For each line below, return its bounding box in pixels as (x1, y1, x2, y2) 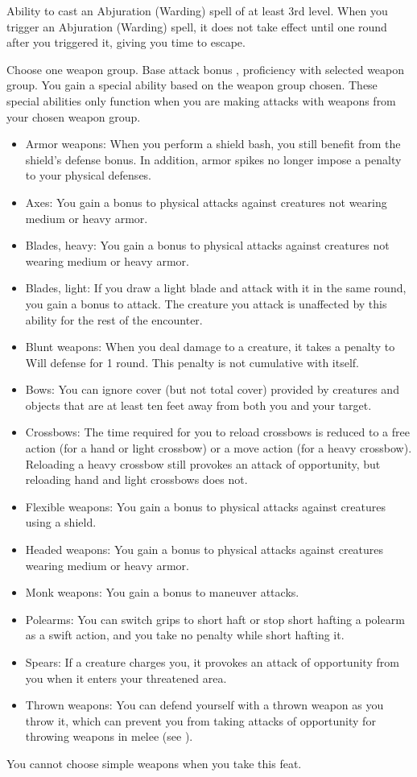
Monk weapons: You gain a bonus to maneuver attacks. (25, 584, 299, 601)
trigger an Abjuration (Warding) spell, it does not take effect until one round (6, 18, 387, 35)
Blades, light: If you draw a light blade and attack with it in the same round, (25, 279, 407, 296)
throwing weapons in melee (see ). (25, 728, 193, 745)
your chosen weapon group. (6, 108, 141, 125)
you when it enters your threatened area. (25, 669, 227, 686)
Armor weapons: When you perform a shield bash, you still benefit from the (25, 135, 401, 152)
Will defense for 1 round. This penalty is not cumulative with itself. (25, 353, 359, 370)
